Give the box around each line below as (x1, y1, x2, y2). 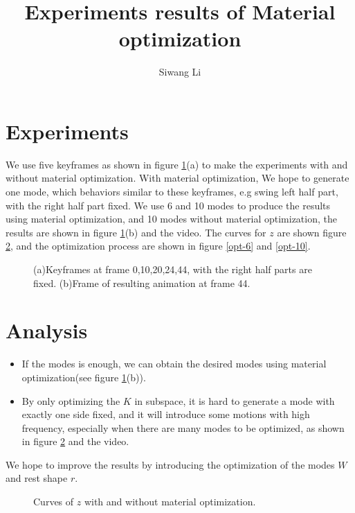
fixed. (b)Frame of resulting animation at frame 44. (33, 275, 251, 290)
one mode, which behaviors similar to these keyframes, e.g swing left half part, (6, 184, 338, 199)
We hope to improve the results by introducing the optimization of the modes (6, 457, 335, 471)
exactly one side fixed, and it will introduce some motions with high (21, 407, 310, 421)
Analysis (6, 316, 88, 345)
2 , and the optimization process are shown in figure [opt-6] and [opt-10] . (6, 238, 311, 253)
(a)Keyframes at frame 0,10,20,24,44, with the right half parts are (33, 262, 312, 276)
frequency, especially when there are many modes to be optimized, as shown (21, 420, 345, 435)
